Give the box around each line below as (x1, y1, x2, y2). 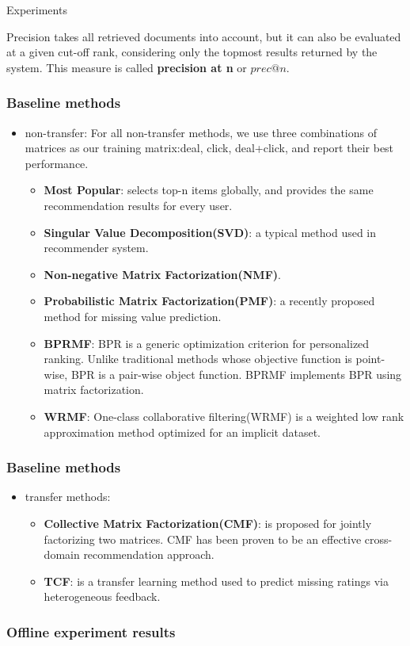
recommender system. (44, 239, 149, 256)
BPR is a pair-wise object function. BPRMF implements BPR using (70, 365, 402, 382)
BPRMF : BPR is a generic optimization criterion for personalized (44, 334, 370, 351)
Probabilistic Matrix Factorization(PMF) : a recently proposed (44, 292, 375, 309)
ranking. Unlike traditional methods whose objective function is (44, 350, 352, 367)
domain (44, 546, 80, 563)
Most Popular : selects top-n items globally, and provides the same (44, 182, 374, 198)
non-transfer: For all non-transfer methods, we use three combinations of (25, 124, 377, 140)
